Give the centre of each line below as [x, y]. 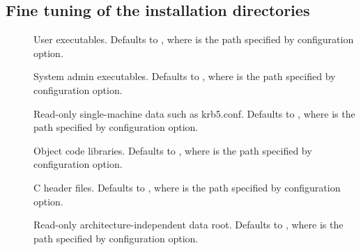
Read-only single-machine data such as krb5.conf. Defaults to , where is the [194, 113]
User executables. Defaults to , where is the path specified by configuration [194, 39]
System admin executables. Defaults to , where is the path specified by [185, 76]
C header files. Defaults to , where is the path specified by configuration [187, 187]
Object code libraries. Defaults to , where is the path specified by [173, 150]
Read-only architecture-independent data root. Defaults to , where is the [189, 225]
